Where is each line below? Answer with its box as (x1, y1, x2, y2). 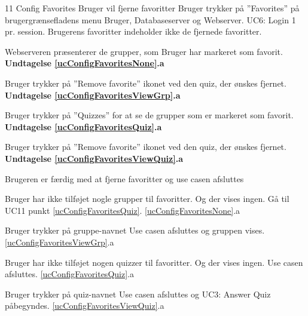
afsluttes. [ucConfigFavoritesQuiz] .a (5, 268, 134, 280)
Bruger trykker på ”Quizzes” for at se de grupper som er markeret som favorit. (5, 109, 294, 121)
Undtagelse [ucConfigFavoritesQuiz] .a (5, 120, 162, 133)
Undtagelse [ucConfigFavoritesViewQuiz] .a (5, 152, 183, 164)
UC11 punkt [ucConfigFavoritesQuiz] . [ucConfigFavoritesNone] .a (5, 204, 240, 216)
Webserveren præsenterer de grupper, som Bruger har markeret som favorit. (5, 45, 283, 57)
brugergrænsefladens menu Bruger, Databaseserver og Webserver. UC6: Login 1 (5, 13, 296, 26)
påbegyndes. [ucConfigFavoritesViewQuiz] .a (5, 299, 164, 312)
